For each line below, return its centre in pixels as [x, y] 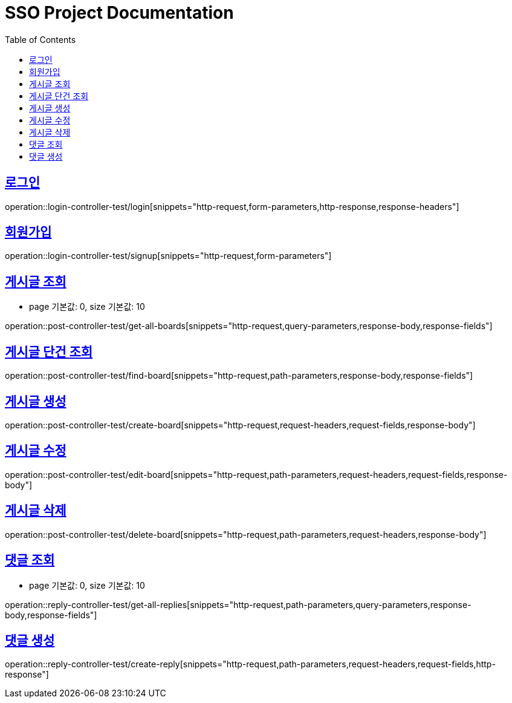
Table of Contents [41, 39]
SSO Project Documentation [119, 13]
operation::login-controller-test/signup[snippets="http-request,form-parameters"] [168, 256]
